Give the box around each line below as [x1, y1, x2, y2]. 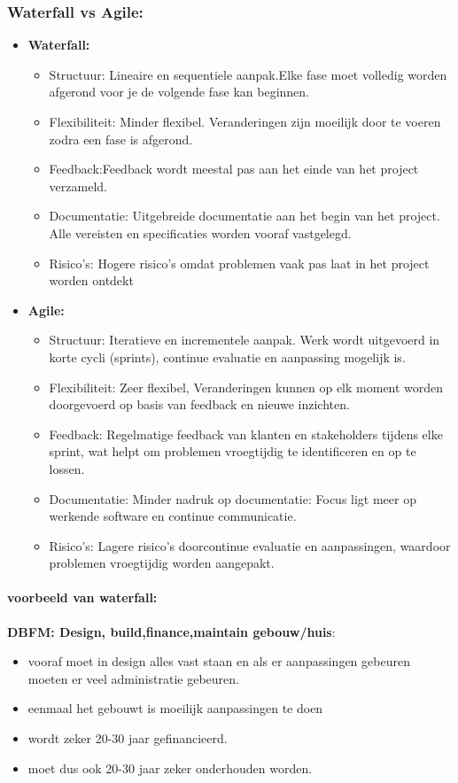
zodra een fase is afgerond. [49, 129, 193, 148]
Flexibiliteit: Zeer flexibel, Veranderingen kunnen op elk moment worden [49, 377, 444, 396]
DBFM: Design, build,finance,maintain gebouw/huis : [7, 622, 336, 640]
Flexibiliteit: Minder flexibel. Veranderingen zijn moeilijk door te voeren [49, 112, 441, 130]
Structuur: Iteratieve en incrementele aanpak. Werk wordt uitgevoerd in [49, 330, 440, 349]
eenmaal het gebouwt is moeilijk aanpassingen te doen [27, 699, 323, 717]
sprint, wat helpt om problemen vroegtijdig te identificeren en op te [49, 442, 416, 461]
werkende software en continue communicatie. [49, 507, 297, 525]
